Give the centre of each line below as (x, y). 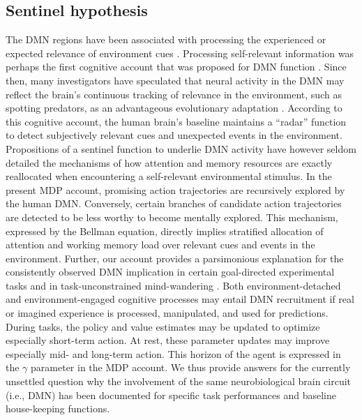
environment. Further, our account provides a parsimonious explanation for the (175, 258)
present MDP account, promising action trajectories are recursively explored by (175, 189)
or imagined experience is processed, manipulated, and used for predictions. (167, 313)
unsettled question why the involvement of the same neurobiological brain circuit (179, 381)
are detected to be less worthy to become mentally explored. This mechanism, (172, 217)
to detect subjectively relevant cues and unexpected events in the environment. (174, 135)
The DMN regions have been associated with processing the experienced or (166, 39)
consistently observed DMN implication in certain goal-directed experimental (170, 272)
